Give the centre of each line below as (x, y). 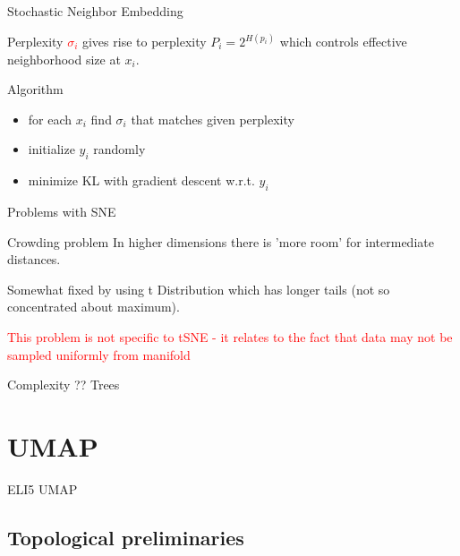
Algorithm (35, 89)
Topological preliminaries (126, 537)
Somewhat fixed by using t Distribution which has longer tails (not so (199, 289)
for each (50, 119)
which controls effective (343, 42)
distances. (34, 259)
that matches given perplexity (213, 119)
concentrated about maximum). (94, 307)
